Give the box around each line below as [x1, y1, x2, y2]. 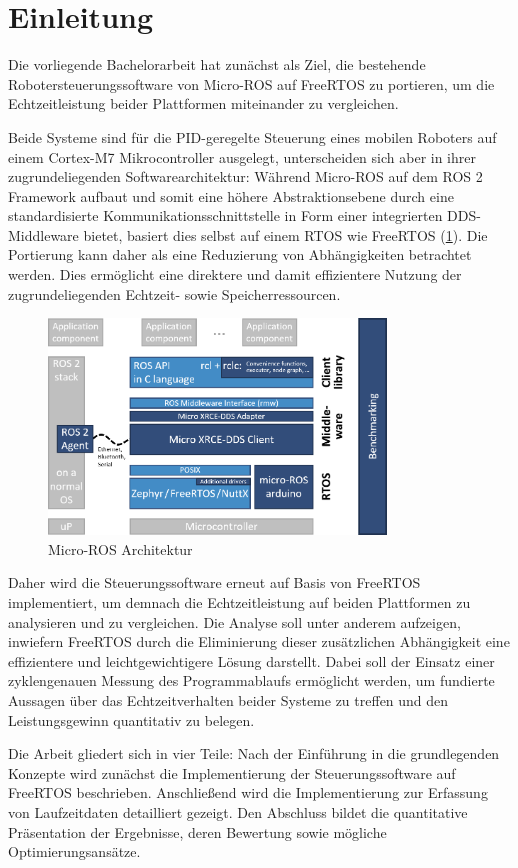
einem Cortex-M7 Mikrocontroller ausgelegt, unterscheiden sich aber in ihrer [8, 146, 476, 167]
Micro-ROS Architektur [48, 538, 193, 559]
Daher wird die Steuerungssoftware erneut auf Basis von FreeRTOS [8, 572, 421, 593]
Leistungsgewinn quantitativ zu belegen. [8, 709, 255, 730]
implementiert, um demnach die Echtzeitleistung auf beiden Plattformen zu [8, 592, 471, 613]
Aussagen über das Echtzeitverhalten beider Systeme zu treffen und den [8, 690, 449, 710]
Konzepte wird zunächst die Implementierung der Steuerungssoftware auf [8, 762, 456, 783]
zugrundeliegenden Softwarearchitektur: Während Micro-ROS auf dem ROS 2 [8, 166, 483, 187]
